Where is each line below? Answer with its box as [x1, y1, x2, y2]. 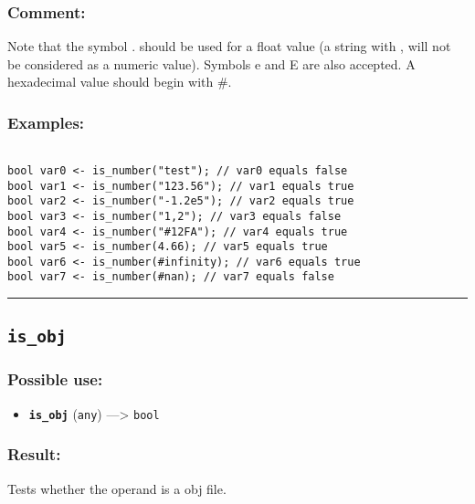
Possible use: [7, 368, 103, 391]
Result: [7, 443, 61, 466]
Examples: [7, 110, 85, 133]
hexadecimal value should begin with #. [7, 72, 232, 91]
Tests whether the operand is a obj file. [7, 478, 227, 498]
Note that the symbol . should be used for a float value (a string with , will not [7, 37, 451, 56]
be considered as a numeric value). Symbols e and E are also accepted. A [7, 54, 416, 73]
